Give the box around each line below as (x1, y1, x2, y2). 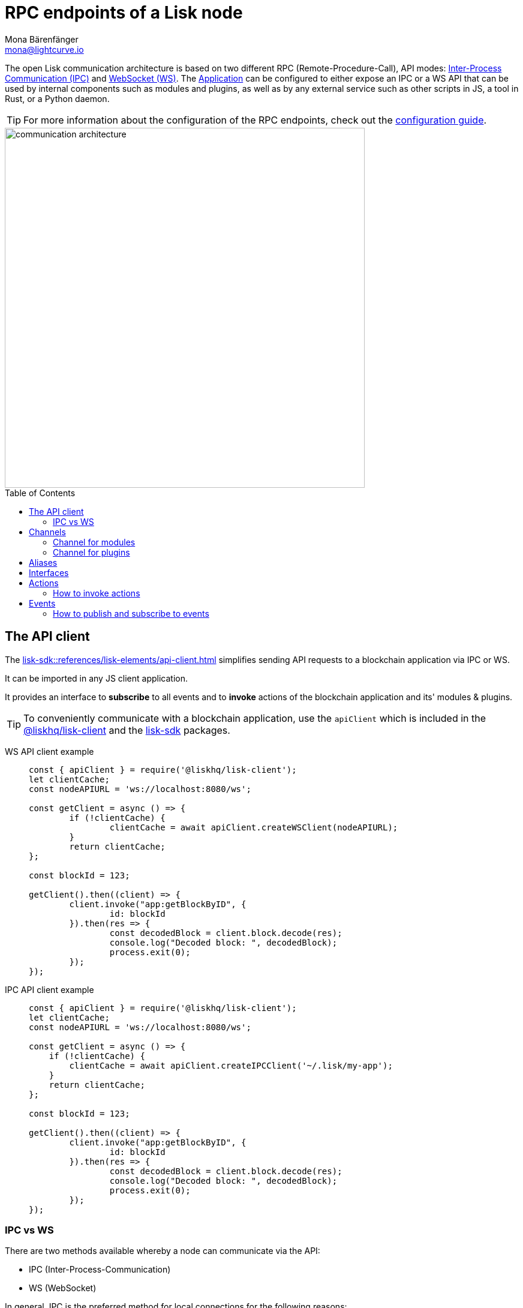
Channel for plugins (53, 547, 130, 557)
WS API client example (5, 746, 94, 757)
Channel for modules (53, 536, 136, 547)
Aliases (29, 557, 58, 568)
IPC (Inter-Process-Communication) (29, 1264, 171, 1275)
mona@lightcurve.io (5, 44, 84, 55)
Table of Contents (5, 487, 76, 498)
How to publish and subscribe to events (53, 608, 209, 619)
